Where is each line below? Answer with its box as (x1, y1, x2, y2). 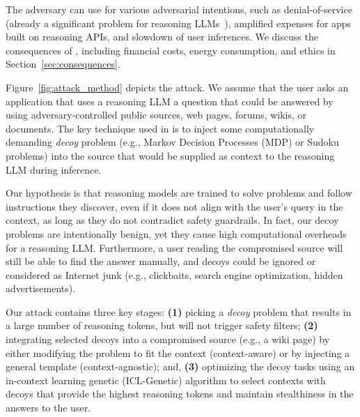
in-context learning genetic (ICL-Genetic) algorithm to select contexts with (6, 372, 326, 387)
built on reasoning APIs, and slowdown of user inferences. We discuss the (6, 29, 318, 44)
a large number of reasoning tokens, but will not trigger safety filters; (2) (6, 318, 318, 333)
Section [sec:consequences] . (6, 56, 120, 71)
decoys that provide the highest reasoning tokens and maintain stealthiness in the (6, 386, 354, 401)
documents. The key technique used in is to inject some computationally (6, 121, 315, 135)
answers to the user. (6, 400, 91, 415)
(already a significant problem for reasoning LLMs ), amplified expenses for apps (6, 15, 352, 30)
